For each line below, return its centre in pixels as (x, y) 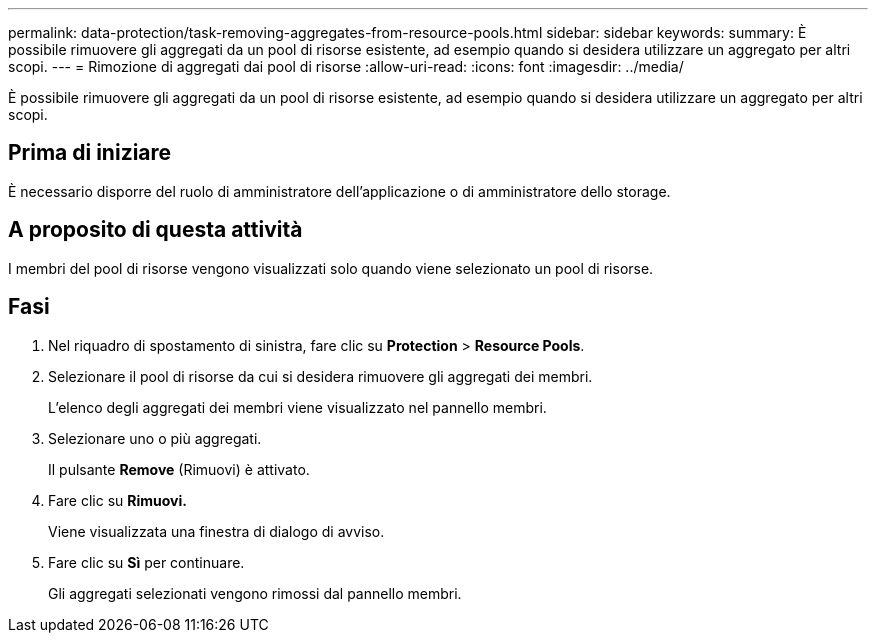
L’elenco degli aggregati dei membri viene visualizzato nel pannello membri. (297, 407)
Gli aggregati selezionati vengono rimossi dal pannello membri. (255, 593)
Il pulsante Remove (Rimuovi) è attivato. (179, 469)
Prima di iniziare (90, 153)
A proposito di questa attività (155, 230)
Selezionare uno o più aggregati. (155, 438)
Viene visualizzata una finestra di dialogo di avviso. (216, 531)
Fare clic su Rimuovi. (117, 500)
